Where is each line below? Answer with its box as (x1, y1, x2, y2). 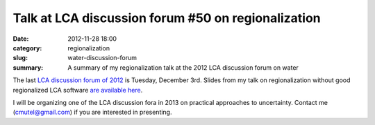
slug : (12, 54, 28, 62)
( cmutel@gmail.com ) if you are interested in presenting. (12, 108, 172, 117)
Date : (12, 35, 29, 43)
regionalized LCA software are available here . (12, 86, 143, 94)
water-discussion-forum (67, 54, 137, 62)
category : (12, 44, 42, 52)
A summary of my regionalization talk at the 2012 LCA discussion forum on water (67, 63, 299, 72)
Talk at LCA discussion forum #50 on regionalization (12, 10, 321, 26)
